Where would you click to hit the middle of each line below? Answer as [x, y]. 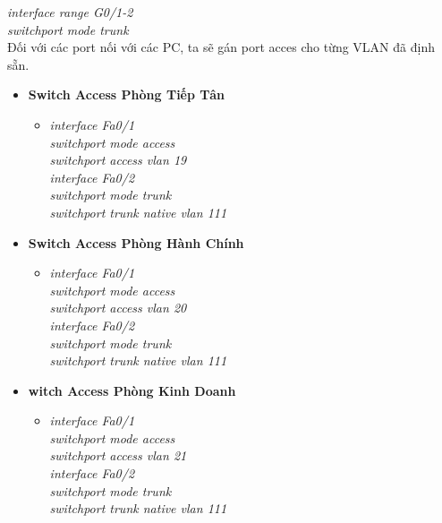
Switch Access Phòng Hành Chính [136, 242]
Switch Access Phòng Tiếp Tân [126, 94]
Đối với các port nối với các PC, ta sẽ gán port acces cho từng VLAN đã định [221, 47]
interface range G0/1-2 [70, 12]
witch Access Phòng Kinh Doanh [132, 390]
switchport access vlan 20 [118, 308]
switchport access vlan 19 [118, 160]
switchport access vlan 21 [118, 455]
